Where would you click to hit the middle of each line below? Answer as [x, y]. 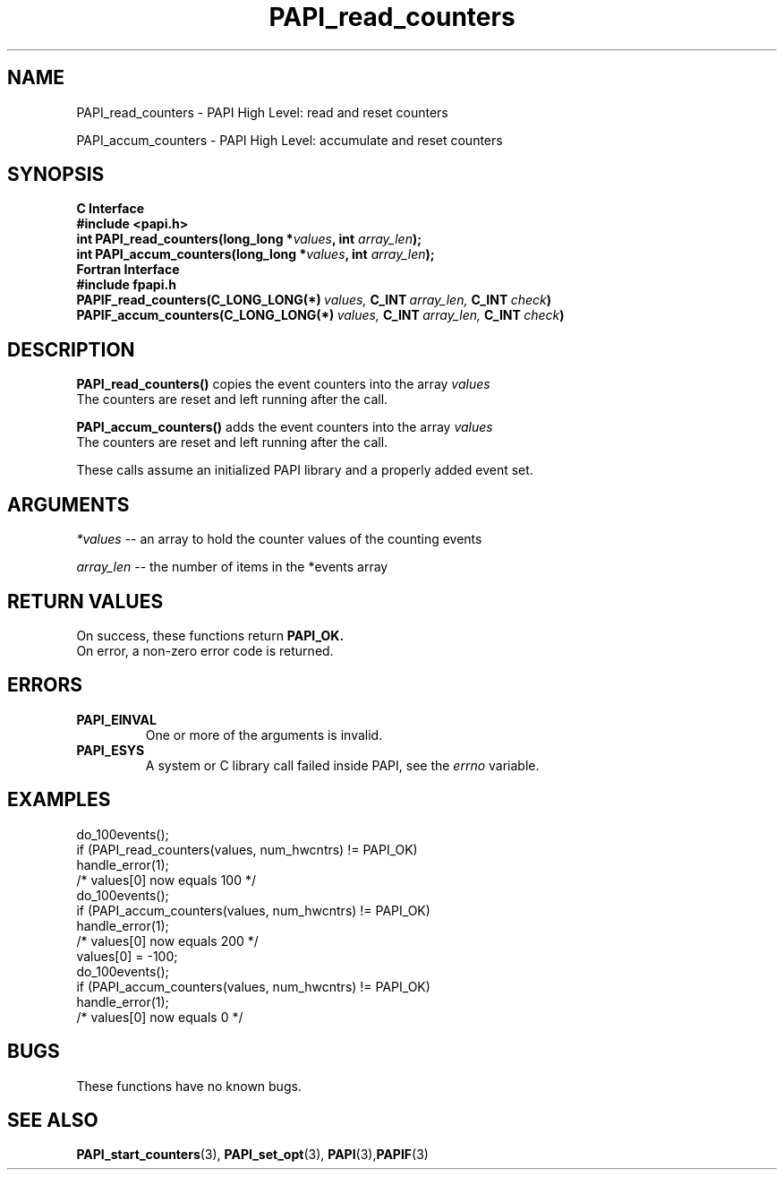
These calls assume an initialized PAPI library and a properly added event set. [305, 470]
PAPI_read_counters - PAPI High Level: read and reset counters [262, 112]
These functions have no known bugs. [189, 1086]
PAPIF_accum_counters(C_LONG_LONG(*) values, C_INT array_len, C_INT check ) [320, 315]
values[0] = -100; [127, 956]
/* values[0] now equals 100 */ [166, 880]
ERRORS [45, 685]
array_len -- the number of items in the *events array [232, 567]
